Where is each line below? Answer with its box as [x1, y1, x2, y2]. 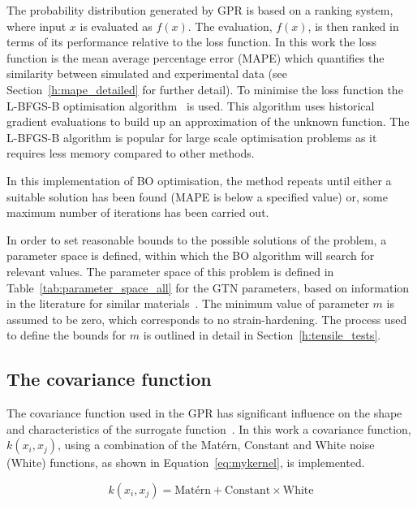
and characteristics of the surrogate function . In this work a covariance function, [6, 420, 411, 437]
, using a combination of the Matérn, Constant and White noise [58, 436, 375, 453]
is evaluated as [80, 17, 153, 34]
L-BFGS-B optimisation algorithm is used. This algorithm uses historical [6, 97, 375, 114]
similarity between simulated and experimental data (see [6, 65, 288, 82]
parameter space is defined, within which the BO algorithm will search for [6, 247, 375, 264]
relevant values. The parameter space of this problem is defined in [6, 262, 334, 279]
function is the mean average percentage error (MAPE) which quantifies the [6, 49, 385, 66]
